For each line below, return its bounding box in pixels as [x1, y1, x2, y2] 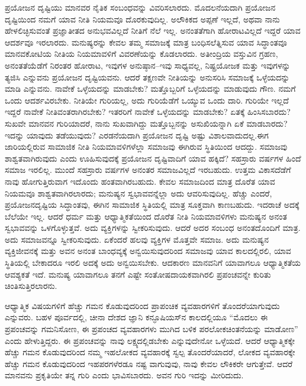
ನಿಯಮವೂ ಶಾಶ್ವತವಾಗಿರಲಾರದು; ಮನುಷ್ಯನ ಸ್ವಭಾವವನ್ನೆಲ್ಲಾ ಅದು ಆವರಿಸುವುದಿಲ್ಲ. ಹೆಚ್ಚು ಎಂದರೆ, [5, 186, 272, 199]
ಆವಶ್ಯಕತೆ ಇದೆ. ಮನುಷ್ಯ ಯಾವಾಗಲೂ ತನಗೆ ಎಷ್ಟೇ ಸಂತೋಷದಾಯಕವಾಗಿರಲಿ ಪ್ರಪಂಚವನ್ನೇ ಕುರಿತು [5, 268, 271, 280]
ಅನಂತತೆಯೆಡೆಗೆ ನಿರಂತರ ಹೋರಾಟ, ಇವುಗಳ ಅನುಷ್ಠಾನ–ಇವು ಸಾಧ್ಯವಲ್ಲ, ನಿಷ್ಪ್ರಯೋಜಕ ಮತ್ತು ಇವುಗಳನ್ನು [5, 59, 291, 71]
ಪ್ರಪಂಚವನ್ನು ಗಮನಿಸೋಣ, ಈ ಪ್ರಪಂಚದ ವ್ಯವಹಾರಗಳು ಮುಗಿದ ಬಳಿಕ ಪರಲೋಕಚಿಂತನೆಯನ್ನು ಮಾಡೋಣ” [5, 323, 298, 335]
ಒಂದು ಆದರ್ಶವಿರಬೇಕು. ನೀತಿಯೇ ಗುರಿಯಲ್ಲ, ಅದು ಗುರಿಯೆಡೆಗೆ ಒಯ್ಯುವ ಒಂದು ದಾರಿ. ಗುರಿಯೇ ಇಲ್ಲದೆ [5, 94, 289, 106]
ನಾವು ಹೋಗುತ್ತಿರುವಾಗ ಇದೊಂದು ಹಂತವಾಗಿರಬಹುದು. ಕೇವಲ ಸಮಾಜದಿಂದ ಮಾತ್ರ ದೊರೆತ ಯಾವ [5, 175, 275, 187]
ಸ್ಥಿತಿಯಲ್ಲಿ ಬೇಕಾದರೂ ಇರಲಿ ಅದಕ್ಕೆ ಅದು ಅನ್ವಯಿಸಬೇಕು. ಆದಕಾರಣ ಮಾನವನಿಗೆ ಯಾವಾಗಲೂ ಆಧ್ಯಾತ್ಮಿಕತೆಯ [5, 256, 301, 269]
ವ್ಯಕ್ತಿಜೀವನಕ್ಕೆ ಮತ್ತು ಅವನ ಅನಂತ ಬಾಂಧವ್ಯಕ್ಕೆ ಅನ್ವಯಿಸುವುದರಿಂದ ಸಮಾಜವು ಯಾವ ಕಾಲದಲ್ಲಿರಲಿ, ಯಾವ [5, 245, 291, 257]
